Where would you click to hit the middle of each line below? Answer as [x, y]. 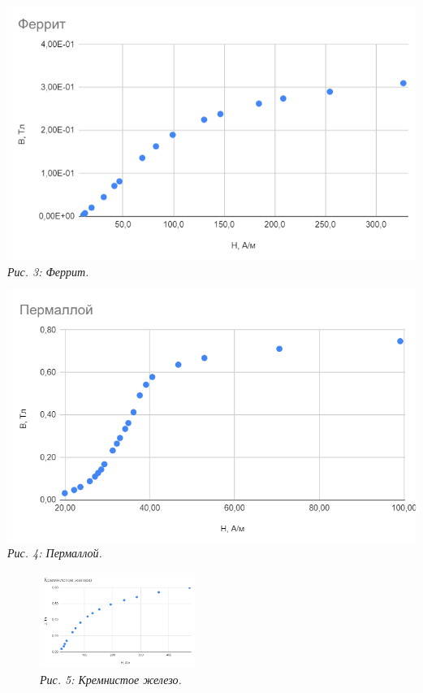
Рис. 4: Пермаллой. [55, 553]
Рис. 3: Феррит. [48, 271]
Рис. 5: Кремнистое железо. [111, 679]
